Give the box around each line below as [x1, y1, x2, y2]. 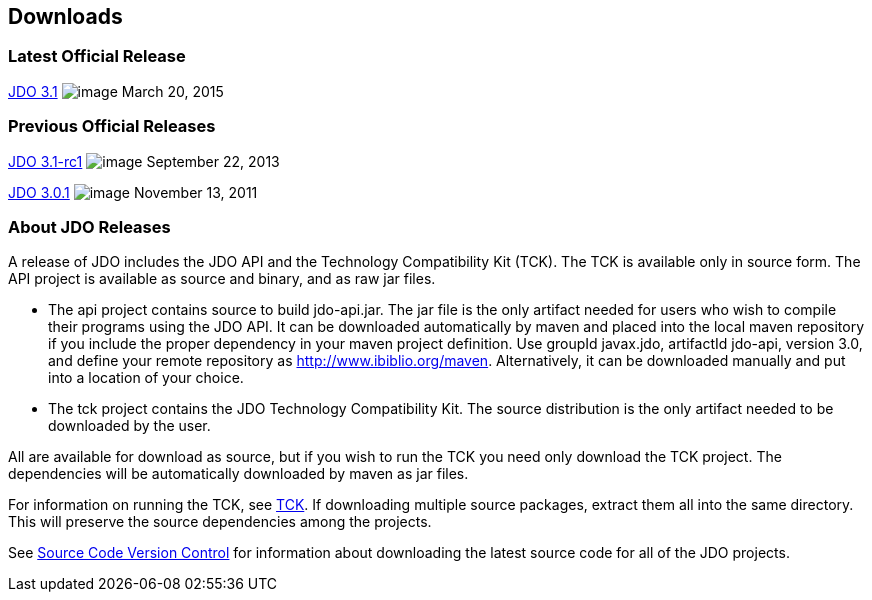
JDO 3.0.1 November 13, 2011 [8, 183, 258, 201]
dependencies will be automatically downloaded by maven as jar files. [8, 465, 469, 483]
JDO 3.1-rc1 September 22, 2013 [8, 152, 280, 170]
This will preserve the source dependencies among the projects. [8, 513, 432, 531]
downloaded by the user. [48, 417, 211, 435]
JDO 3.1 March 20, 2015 [8, 82, 224, 100]
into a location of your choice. [48, 369, 244, 387]
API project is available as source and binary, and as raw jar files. [8, 270, 436, 288]
